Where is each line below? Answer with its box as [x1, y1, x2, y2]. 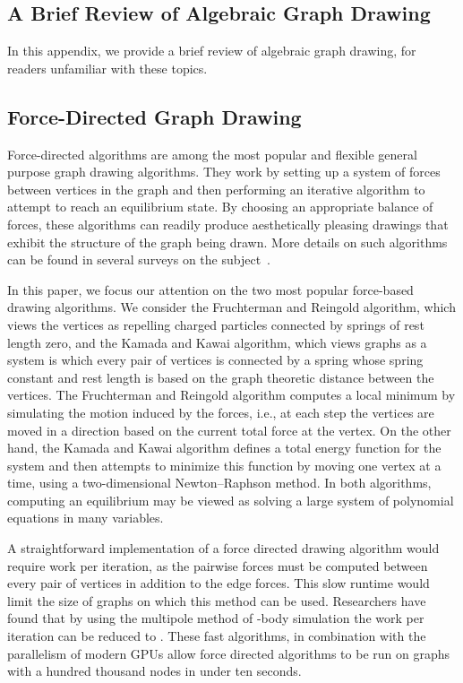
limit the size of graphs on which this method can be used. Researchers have [7, 591, 426, 610]
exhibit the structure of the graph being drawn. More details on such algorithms [7, 232, 448, 251]
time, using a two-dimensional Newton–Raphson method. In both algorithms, [7, 473, 432, 492]
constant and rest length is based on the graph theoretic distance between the [7, 367, 434, 386]
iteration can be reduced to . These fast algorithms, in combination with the [7, 627, 426, 645]
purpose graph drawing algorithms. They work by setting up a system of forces [7, 162, 441, 181]
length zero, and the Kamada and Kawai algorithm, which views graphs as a [7, 333, 427, 351]
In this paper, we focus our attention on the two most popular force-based [7, 280, 414, 298]
